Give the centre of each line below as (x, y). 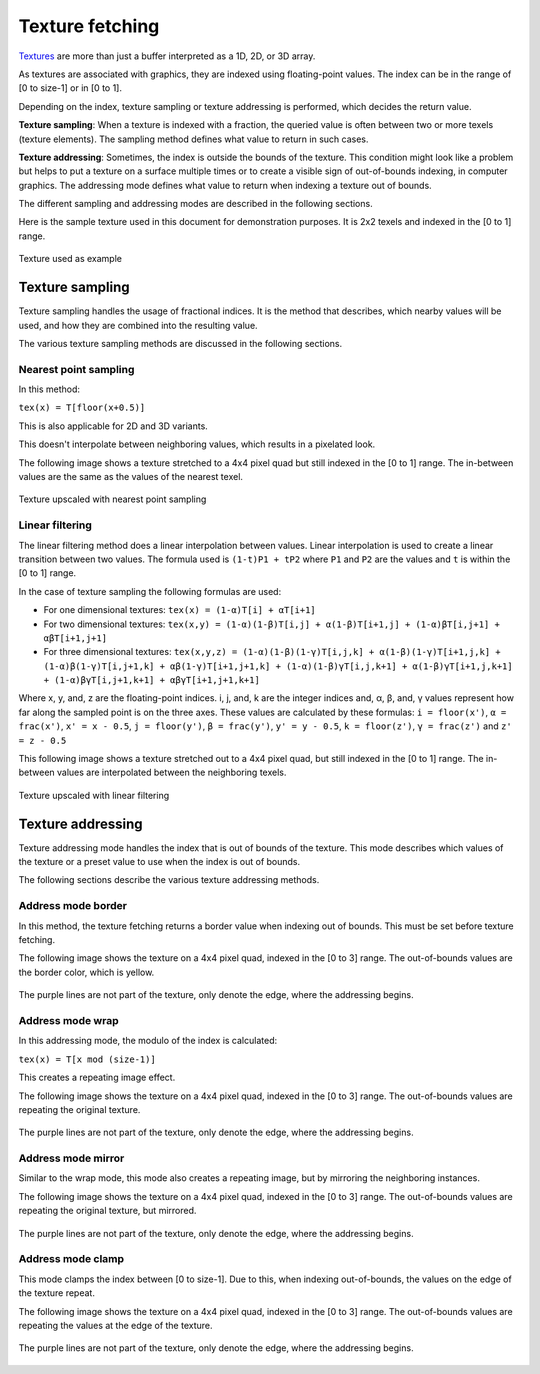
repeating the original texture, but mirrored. (107, 1211)
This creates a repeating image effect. (97, 1077)
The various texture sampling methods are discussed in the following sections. (180, 343)
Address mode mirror (71, 1158)
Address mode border (72, 906)
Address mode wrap (68, 1020)
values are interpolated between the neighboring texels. (171, 772)
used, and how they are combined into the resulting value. (138, 325)
